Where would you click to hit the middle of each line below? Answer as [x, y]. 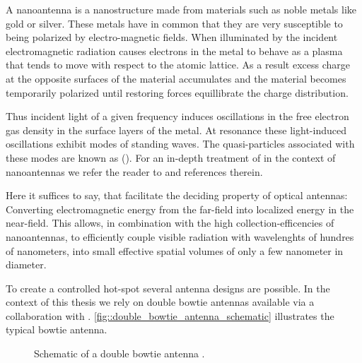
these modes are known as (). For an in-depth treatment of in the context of [171, 157]
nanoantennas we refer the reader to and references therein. [134, 171]
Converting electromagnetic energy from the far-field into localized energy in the [180, 209]
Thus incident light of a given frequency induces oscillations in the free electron [177, 116]
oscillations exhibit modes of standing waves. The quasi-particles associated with [180, 144]
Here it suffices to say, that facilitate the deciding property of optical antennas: [177, 195]
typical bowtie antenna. [57, 329]
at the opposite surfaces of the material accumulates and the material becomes [176, 78]
